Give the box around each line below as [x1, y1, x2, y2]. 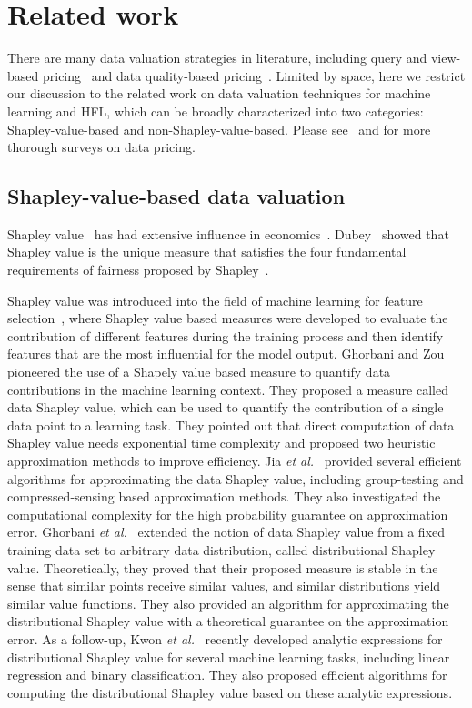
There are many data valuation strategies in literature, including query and [7, 48, 427, 67]
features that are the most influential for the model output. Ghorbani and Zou [7, 344, 445, 363]
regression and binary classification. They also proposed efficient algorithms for [7, 665, 447, 684]
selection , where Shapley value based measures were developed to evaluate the [7, 308, 448, 328]
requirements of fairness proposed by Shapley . [7, 260, 269, 279]
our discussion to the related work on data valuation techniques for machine [7, 84, 431, 103]
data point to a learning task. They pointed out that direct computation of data [7, 415, 455, 434]
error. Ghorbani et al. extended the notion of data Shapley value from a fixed [7, 522, 446, 541]
